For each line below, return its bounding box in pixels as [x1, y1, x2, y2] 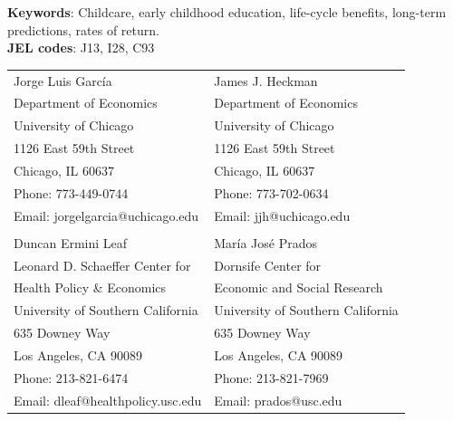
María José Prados [214, 233, 318, 252]
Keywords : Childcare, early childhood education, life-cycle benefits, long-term [7, 3, 447, 21]
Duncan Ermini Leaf [14, 233, 128, 252]
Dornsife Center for [214, 255, 322, 274]
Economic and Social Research [214, 278, 383, 297]
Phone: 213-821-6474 [14, 368, 129, 387]
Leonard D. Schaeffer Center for [14, 255, 191, 274]
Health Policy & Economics [14, 278, 167, 297]
